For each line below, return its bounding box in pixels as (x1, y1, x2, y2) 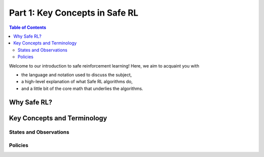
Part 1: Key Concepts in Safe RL (9, 7, 139, 18)
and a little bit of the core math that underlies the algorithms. (21, 86, 144, 91)
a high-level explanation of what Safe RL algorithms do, (21, 79, 133, 85)
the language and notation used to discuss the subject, (21, 71, 132, 78)
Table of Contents (9, 24, 46, 30)
